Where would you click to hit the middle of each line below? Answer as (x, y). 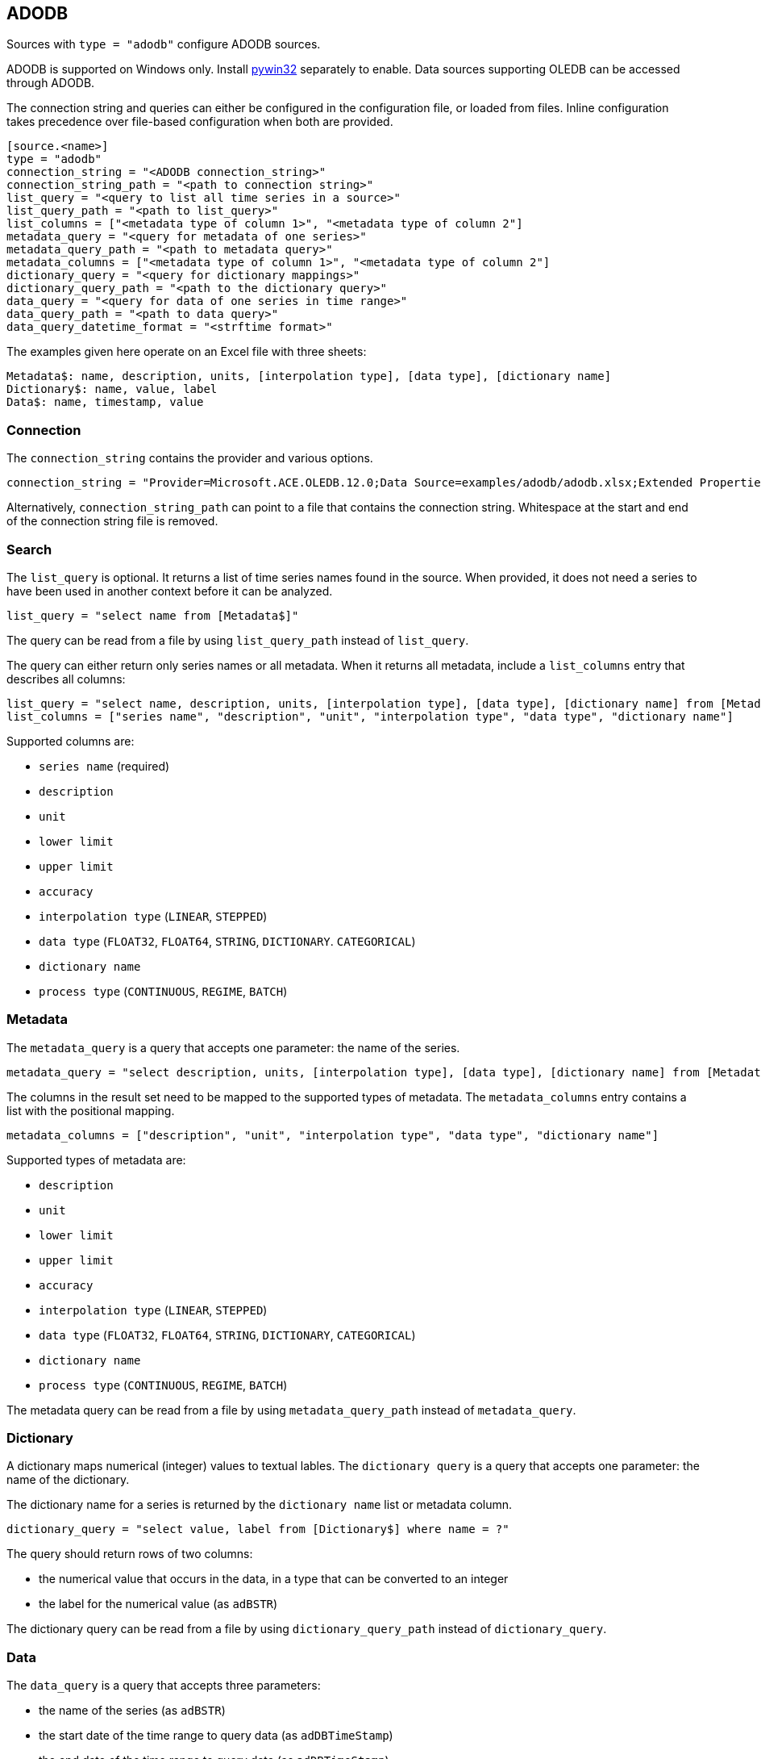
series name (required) (104, 766)
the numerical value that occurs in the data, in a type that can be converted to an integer (274, 1579)
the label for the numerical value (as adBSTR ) (158, 1604)
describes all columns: (66, 679)
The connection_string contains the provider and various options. (190, 458)
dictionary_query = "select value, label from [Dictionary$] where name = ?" (258, 1529)
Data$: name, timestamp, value (105, 402)
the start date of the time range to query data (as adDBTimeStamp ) (216, 1736)
